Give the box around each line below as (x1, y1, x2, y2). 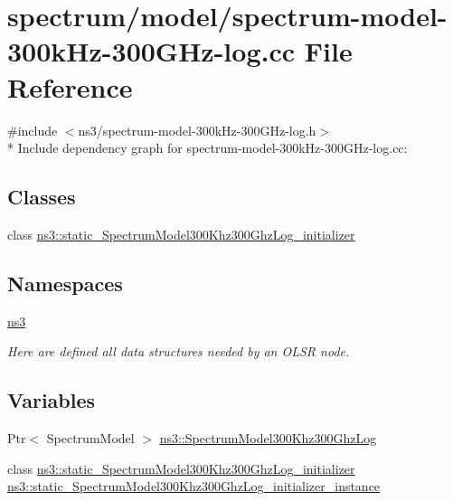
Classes (7, 183, 76, 211)
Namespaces (7, 269, 123, 297)
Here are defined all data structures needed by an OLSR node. (7, 342, 350, 361)
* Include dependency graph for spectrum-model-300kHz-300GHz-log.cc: (7, 138, 408, 157)
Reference (7, 68, 133, 105)
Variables (7, 386, 96, 414)
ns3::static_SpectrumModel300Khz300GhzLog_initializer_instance (7, 477, 381, 496)
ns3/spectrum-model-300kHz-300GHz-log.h (78, 120, 316, 139)
